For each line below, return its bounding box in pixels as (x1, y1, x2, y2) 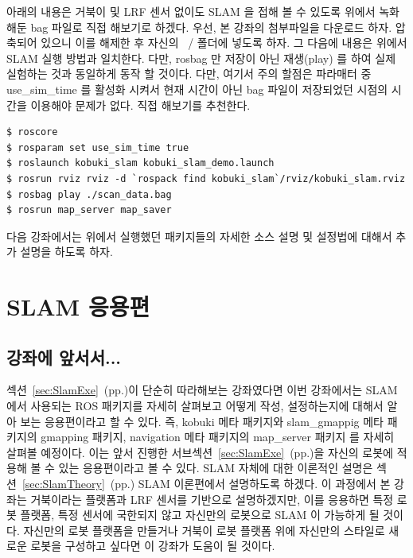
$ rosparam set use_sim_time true (6, 141, 189, 153)
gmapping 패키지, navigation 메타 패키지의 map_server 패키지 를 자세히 (41, 428, 395, 445)
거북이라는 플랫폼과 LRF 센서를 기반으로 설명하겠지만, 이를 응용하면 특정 (30, 490, 394, 507)
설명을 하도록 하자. (20, 243, 113, 260)
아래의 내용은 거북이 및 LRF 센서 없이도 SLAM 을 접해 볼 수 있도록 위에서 (6, 3, 376, 19)
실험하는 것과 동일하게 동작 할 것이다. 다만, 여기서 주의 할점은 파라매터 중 (6, 65, 372, 82)
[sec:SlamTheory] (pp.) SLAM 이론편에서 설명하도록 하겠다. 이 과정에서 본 (21, 475, 391, 492)
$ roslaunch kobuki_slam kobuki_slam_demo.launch (6, 157, 275, 169)
